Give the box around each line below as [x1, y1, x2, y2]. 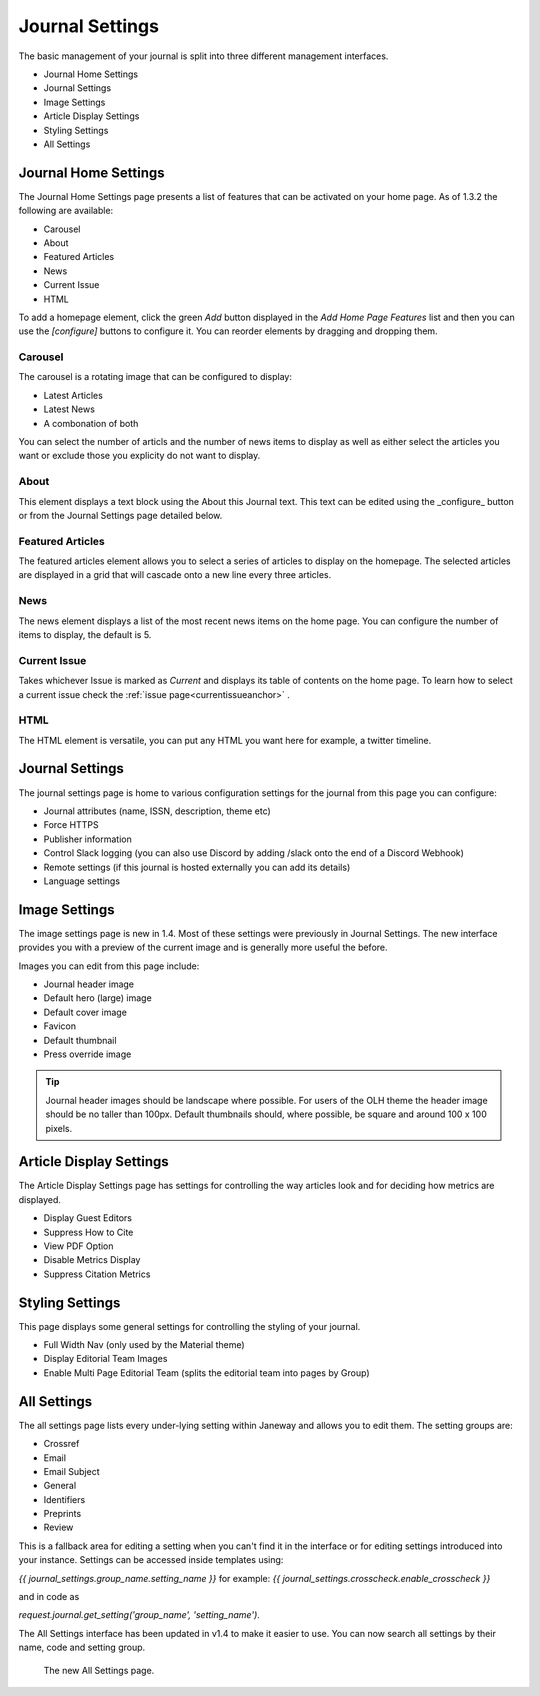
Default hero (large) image [43, 992, 152, 1004]
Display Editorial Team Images [43, 1353, 168, 1365]
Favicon [43, 1020, 77, 1032]
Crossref [43, 1438, 80, 1450]
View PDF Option [43, 1240, 114, 1252]
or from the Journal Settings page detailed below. [18, 509, 223, 521]
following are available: [18, 205, 114, 217]
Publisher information [43, 833, 132, 845]
